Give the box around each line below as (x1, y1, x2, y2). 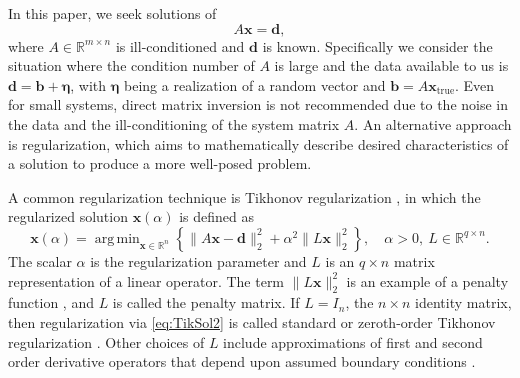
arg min (94, 231, 140, 246)
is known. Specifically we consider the (262, 35, 493, 56)
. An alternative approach (354, 113, 512, 134)
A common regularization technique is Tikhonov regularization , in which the (8, 186, 481, 207)
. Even (455, 74, 495, 95)
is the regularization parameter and (90, 250, 307, 271)
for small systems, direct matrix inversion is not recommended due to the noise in (8, 94, 509, 115)
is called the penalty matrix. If (112, 292, 300, 313)
